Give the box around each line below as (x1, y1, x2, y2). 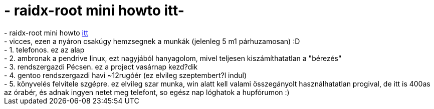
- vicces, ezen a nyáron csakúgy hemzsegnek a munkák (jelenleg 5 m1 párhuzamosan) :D (4, 36, 300, 45)
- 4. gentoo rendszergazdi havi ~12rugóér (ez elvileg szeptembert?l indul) (4, 70, 247, 79)
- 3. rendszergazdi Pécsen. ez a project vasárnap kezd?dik (4, 62, 198, 71)
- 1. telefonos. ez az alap (4, 45, 85, 54)
